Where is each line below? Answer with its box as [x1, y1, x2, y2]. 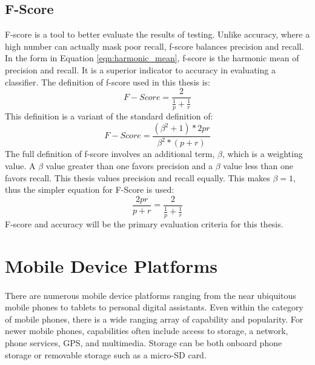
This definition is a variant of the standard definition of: [5, 110, 213, 122]
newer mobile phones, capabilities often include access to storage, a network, [5, 324, 288, 337]
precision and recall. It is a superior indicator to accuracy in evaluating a [5, 63, 276, 76]
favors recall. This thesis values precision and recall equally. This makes [5, 171, 270, 184]
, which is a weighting [222, 147, 303, 160]
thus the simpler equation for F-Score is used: [5, 183, 174, 196]
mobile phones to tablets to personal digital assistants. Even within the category [5, 301, 303, 313]
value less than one [223, 159, 293, 172]
